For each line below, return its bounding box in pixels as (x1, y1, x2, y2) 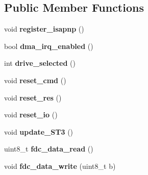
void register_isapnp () (4, 23, 84, 34)
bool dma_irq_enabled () (4, 40, 93, 51)
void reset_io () (4, 109, 58, 120)
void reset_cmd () (4, 74, 66, 85)
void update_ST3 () (4, 126, 73, 137)
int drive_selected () (4, 58, 76, 68)
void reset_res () (4, 92, 62, 103)
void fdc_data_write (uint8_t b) (4, 160, 116, 171)
